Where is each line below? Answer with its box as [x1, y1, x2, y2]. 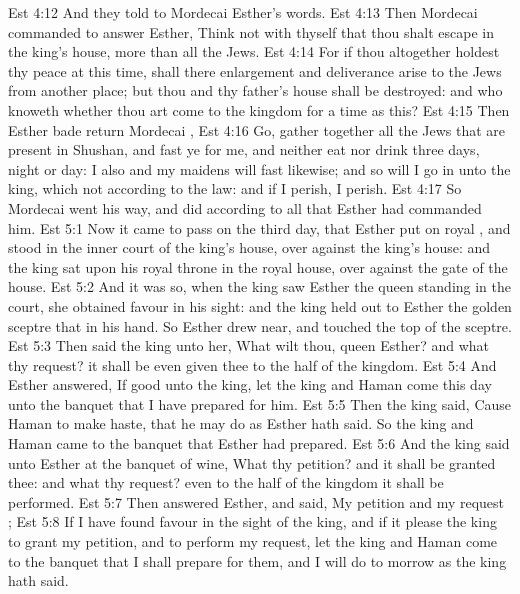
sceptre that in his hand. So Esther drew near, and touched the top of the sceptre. [8, 315, 512, 336]
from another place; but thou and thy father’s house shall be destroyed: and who [8, 80, 503, 101]
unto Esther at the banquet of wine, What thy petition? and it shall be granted [8, 452, 496, 473]
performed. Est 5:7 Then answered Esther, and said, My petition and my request [8, 491, 505, 512]
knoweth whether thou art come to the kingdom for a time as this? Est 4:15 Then [8, 99, 510, 120]
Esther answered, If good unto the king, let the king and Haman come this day [8, 374, 492, 395]
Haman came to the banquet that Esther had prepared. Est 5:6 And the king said [8, 433, 510, 454]
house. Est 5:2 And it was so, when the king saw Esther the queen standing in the [8, 276, 512, 297]
